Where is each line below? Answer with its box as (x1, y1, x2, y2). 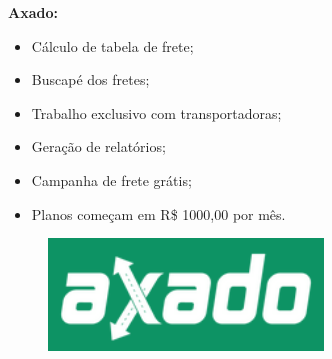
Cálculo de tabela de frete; (31, 35, 194, 56)
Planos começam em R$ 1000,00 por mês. (31, 203, 286, 224)
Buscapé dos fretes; (31, 69, 150, 90)
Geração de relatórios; (31, 136, 166, 157)
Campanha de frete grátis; (31, 169, 192, 190)
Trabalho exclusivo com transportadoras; (31, 102, 282, 123)
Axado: (8, 2, 58, 22)
